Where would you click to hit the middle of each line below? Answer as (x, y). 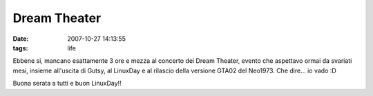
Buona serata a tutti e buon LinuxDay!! (67, 84)
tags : (20, 48)
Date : (21, 39)
